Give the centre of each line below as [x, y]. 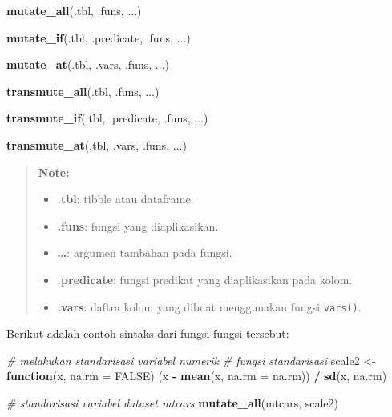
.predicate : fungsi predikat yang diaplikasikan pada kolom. [205, 279]
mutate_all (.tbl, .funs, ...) [74, 10]
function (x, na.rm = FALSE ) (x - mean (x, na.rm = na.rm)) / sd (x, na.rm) [197, 376]
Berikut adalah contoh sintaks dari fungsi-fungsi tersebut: [148, 333]
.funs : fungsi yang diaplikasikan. [138, 225]
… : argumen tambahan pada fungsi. [145, 253]
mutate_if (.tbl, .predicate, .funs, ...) [99, 37]
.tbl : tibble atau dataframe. [125, 199]
